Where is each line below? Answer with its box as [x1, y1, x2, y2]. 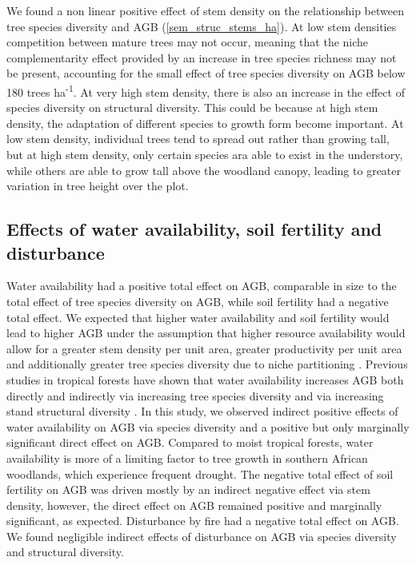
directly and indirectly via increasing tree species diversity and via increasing [6, 387, 384, 404]
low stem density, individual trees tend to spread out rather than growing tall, [6, 130, 390, 147]
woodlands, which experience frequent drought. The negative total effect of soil [6, 465, 394, 482]
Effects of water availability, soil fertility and [6, 217, 382, 241]
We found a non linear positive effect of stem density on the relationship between [6, 2, 404, 18]
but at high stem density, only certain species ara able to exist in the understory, [6, 146, 403, 162]
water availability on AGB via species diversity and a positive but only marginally [6, 418, 410, 435]
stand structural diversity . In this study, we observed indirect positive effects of [6, 403, 398, 420]
